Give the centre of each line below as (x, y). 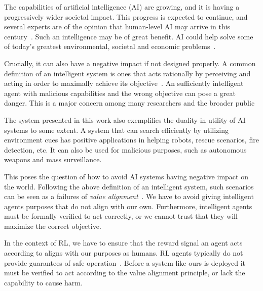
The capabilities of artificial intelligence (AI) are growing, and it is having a (122, 7)
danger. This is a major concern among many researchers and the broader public (129, 103)
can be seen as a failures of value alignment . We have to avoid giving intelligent (129, 196)
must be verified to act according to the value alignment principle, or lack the (125, 273)
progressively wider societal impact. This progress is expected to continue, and (126, 16)
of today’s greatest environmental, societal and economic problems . (110, 46)
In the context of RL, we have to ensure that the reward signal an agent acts (123, 243)
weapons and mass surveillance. (53, 159)
